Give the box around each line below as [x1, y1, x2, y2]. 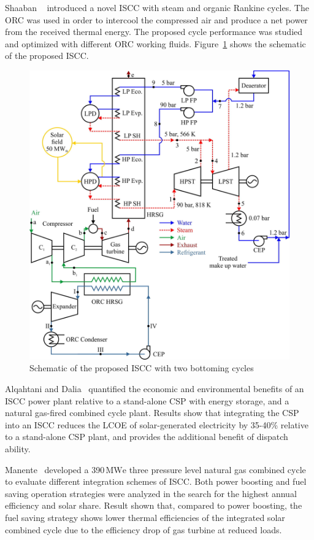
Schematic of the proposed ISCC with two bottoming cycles [29, 361, 254, 374]
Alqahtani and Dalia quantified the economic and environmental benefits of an [5, 382, 304, 395]
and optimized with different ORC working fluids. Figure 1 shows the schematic [5, 37, 306, 50]
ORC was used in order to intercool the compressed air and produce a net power [5, 13, 308, 26]
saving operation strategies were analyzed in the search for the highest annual [5, 487, 297, 499]
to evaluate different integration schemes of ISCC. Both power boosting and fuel [5, 475, 307, 488]
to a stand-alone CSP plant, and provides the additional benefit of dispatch [5, 430, 288, 443]
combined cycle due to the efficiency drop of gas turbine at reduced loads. [5, 523, 282, 536]
